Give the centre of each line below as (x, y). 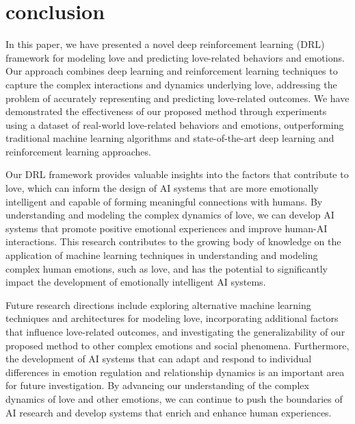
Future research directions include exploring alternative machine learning (158, 304)
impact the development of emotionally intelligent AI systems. (136, 282)
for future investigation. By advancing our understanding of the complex (157, 385)
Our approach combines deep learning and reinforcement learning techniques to (172, 71)
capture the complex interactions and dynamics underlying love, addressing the (171, 84)
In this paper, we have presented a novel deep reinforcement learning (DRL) (165, 44)
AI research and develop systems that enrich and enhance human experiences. (169, 412)
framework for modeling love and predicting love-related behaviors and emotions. (175, 57)
